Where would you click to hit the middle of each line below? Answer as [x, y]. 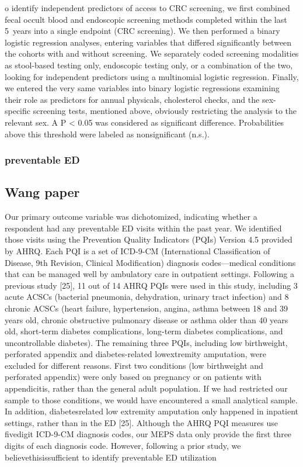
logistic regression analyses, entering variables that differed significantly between [148, 42]
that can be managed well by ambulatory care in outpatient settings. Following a [149, 274]
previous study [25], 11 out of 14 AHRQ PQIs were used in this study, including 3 [151, 285]
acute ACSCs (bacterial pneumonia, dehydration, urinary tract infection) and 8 [147, 297]
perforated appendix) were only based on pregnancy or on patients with [133, 377]
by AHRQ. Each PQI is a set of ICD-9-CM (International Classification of [137, 250]
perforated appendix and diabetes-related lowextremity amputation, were [135, 354]
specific [18, 111]
